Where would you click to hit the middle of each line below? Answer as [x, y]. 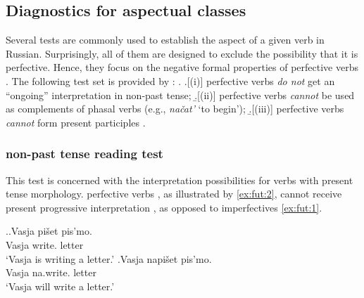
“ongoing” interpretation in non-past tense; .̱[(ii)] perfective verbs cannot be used [180, 95]
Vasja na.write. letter [51, 272]
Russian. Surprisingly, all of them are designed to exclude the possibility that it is [182, 53]
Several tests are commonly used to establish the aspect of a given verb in [165, 40]
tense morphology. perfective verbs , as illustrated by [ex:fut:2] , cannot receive [174, 194]
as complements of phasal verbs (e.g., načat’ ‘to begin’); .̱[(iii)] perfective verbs [175, 109]
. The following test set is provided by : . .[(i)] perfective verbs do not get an [170, 80]
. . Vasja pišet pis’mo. [49, 231]
